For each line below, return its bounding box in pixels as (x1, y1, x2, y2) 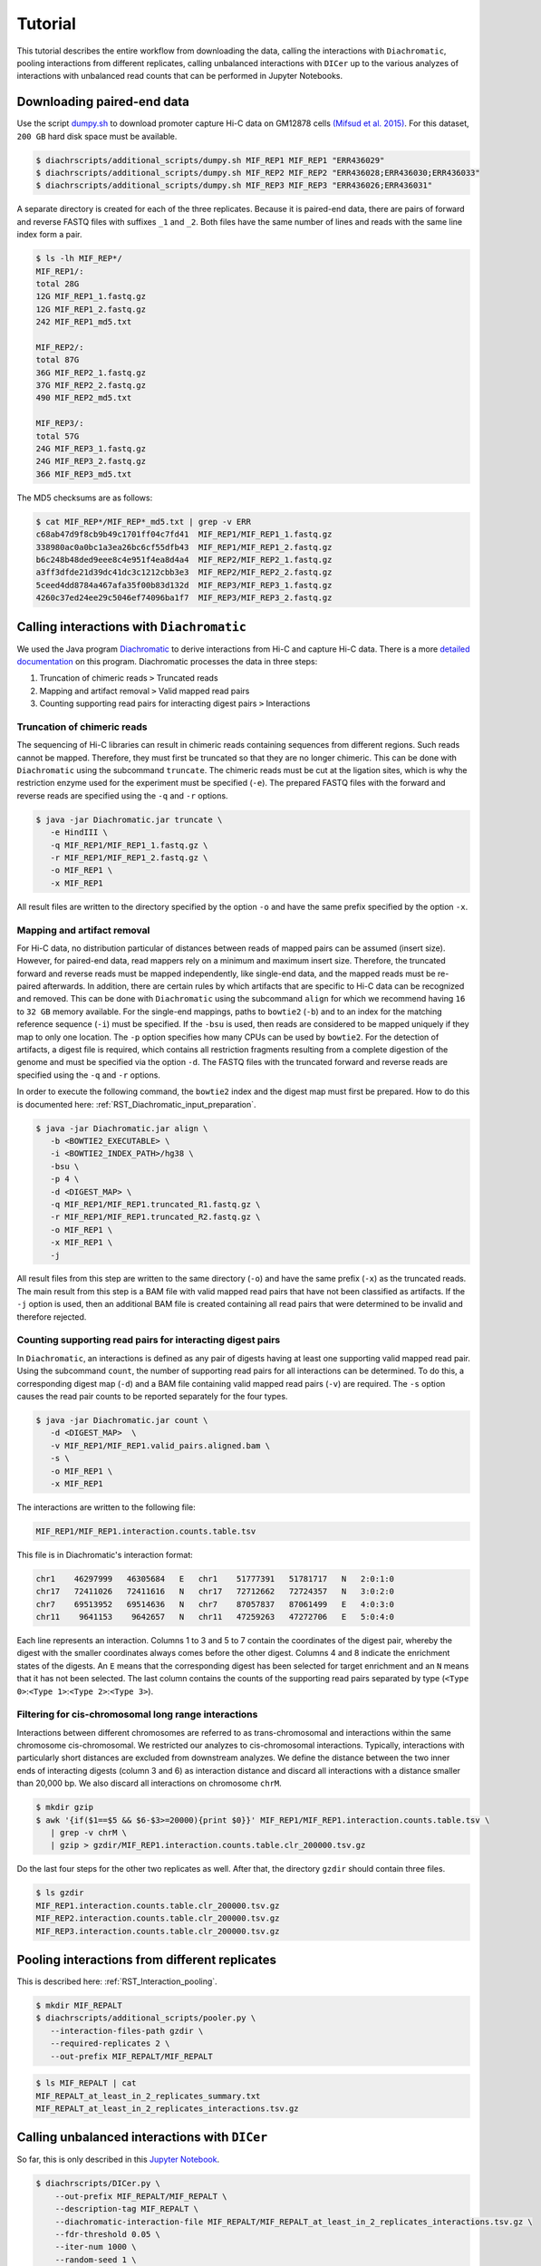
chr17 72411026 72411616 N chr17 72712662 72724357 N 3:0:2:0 (35, 1586, 394, 1597)
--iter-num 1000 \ (54, 2242, 137, 2252)
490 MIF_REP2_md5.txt (35, 392, 132, 403)
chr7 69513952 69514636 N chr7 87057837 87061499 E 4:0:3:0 (35, 1599, 394, 1609)
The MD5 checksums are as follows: (16, 492, 153, 503)
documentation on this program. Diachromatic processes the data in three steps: (16, 655, 318, 666)
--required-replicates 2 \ (50, 2038, 170, 2048)
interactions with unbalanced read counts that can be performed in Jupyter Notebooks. (16, 71, 343, 82)
